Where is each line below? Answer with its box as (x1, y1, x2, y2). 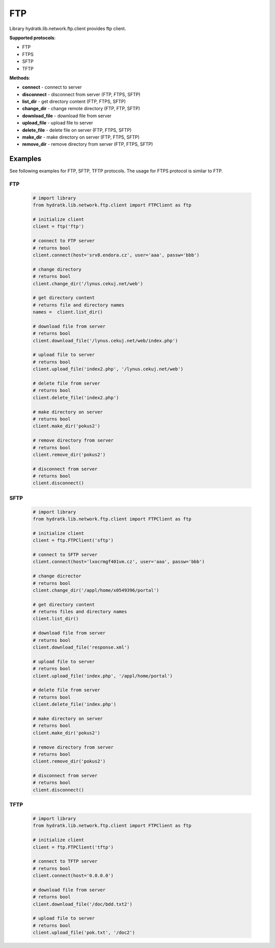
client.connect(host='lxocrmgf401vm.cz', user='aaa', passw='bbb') (33, 559, 205, 565)
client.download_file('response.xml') (33, 644, 130, 651)
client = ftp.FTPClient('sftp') (33, 537, 114, 544)
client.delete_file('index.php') (33, 701, 117, 708)
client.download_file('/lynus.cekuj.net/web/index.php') (33, 338, 178, 343)
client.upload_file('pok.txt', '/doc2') (33, 930, 135, 936)
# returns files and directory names (33, 609, 127, 615)
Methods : (9, 74, 31, 81)
